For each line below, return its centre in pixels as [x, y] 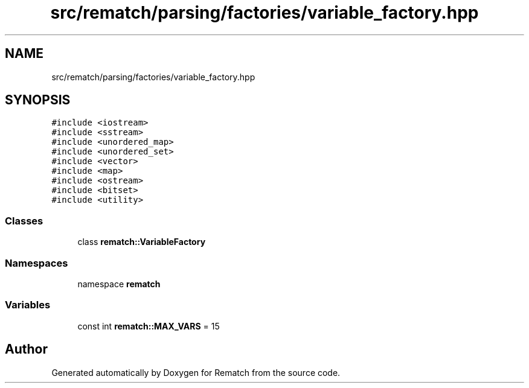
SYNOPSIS [38, 100]
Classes [24, 221]
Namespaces [37, 263]
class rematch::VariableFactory [142, 242]
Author [26, 349]
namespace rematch [119, 284]
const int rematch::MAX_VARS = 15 [149, 326]
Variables [28, 305]
